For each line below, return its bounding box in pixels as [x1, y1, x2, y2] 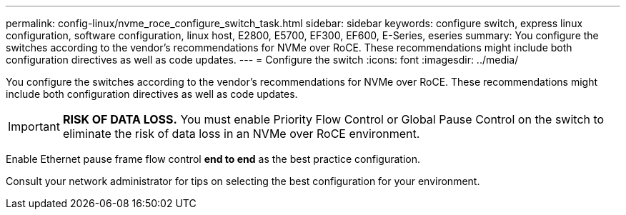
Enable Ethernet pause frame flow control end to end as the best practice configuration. [6, 153, 420, 165]
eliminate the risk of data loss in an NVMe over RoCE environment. [62, 126, 420, 141]
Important [8, 119, 60, 134]
